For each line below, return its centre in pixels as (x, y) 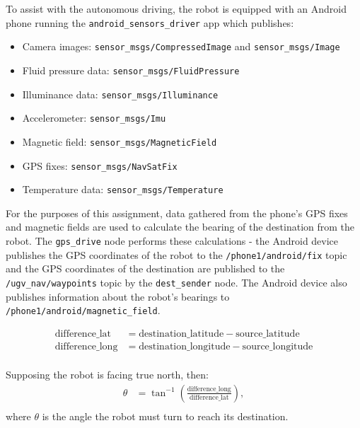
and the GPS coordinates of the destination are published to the (145, 268)
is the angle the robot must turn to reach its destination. (165, 416)
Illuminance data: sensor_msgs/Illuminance (120, 94)
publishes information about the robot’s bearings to (118, 296)
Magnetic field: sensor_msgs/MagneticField (120, 141)
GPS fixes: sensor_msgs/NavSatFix (100, 165)
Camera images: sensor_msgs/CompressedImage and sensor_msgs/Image (181, 46)
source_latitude (268, 334)
